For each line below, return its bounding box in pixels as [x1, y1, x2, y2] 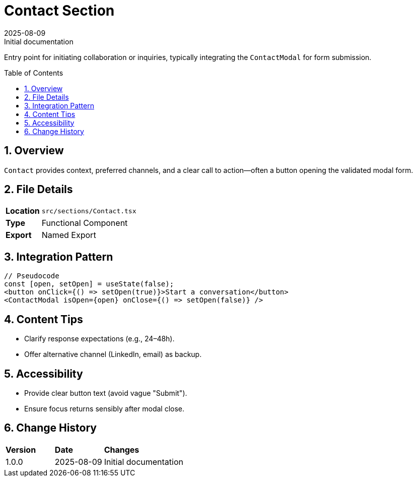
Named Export [41, 230, 96, 240]
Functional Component [41, 218, 128, 228]
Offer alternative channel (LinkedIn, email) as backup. [24, 350, 202, 359]
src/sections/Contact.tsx [41, 207, 136, 215]
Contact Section [4, 2, 115, 19]
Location [6, 206, 40, 216]
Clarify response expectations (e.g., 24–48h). [24, 334, 175, 343]
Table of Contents [4, 68, 63, 77]
